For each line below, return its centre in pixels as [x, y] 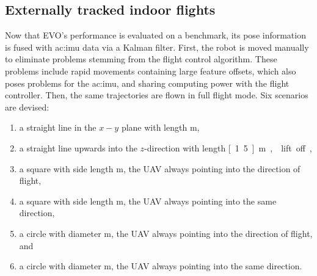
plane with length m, [160, 127]
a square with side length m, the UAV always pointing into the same [148, 201]
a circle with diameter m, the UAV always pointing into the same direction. [161, 266]
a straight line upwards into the [78, 147]
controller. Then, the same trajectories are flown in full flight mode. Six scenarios [157, 95]
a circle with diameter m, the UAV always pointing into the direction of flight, [166, 233]
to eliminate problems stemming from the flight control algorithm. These [141, 59]
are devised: [27, 107]
